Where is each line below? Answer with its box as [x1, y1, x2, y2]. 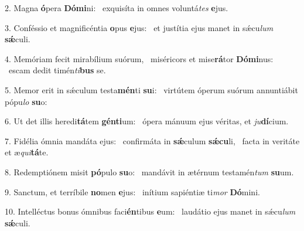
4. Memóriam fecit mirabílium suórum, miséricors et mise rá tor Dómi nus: [5, 52, 274, 64]
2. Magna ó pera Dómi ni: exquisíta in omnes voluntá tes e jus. [5, 2, 228, 13]
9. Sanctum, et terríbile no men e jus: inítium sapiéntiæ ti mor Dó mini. [5, 185, 260, 198]
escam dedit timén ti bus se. [8, 64, 106, 76]
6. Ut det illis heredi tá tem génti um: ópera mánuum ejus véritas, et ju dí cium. [5, 115, 289, 127]
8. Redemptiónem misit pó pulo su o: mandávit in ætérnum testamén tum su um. [5, 165, 294, 178]
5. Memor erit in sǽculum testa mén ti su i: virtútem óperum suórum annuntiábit [5, 83, 298, 96]
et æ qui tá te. [5, 146, 49, 158]
